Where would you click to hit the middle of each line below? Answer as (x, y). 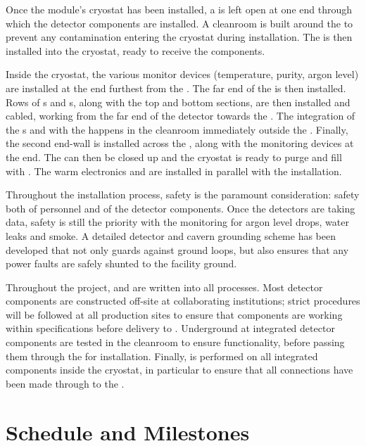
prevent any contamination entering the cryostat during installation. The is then (179, 37)
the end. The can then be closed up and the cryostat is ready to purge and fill (174, 157)
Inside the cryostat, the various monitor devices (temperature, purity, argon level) (182, 74)
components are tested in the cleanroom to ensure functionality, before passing (175, 342)
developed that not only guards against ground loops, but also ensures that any (177, 249)
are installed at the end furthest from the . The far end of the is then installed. (176, 88)
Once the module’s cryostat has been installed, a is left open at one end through (179, 9)
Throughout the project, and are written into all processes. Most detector (164, 287)
